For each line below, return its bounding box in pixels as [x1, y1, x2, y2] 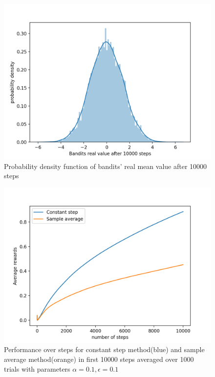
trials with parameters [4, 363, 70, 374]
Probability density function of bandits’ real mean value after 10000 [4, 161, 207, 171]
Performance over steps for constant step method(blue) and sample [4, 344, 205, 355]
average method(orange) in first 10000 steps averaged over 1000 [4, 354, 194, 364]
